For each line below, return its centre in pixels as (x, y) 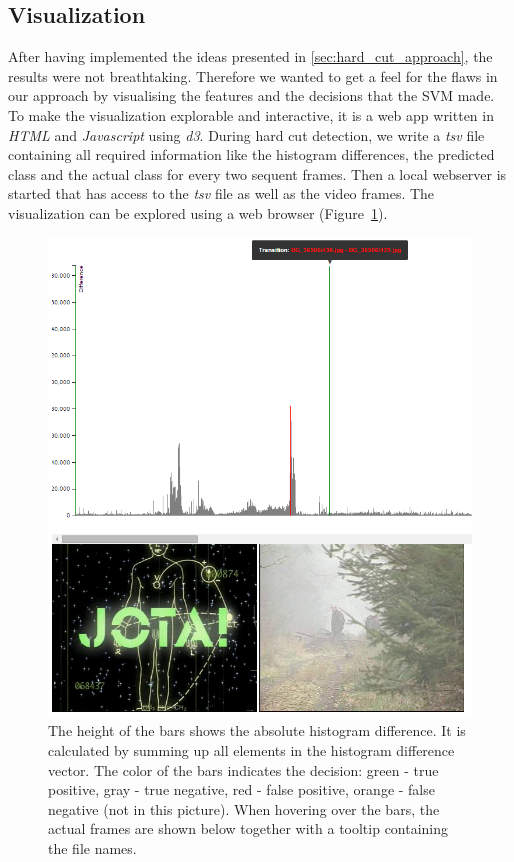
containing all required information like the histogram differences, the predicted (251, 154)
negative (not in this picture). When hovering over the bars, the (244, 808)
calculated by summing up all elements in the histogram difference (251, 750)
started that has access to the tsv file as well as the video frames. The (221, 193)
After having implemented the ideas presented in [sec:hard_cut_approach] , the (250, 56)
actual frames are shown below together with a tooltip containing (248, 828)
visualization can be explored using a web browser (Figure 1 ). (198, 212)
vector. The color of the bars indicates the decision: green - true (243, 769)
